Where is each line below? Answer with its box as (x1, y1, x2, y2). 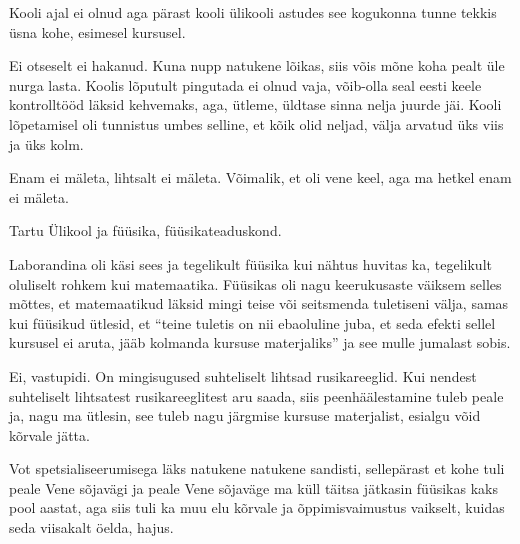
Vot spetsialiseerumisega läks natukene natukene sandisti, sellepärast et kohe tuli (9, 458, 505, 479)
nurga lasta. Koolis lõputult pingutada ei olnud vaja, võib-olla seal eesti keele (9, 74, 482, 95)
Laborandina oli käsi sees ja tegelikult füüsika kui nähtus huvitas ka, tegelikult (9, 253, 492, 274)
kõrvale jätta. (9, 424, 90, 445)
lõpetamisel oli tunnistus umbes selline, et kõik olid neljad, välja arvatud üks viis (9, 113, 504, 134)
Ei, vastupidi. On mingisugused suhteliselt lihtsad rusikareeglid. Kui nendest (9, 365, 477, 386)
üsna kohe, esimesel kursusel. (9, 21, 186, 42)
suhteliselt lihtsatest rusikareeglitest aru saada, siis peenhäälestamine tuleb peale (9, 385, 504, 406)
